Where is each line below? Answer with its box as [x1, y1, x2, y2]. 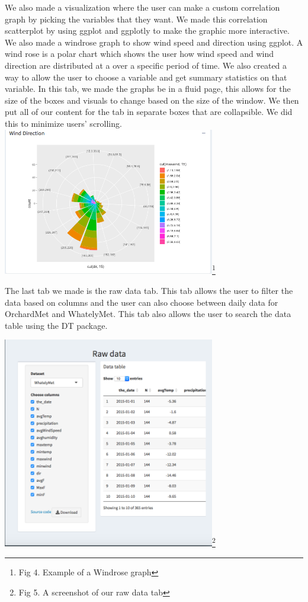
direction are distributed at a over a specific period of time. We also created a [5, 59, 287, 71]
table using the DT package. [5, 319, 108, 331]
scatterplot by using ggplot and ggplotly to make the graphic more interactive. [5, 24, 290, 37]
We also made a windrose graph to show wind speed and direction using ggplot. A [5, 36, 303, 48]
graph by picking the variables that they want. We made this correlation [5, 12, 268, 25]
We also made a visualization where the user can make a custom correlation [5, 1, 280, 13]
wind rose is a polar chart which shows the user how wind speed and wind [5, 47, 274, 60]
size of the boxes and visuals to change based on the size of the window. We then [5, 94, 299, 106]
